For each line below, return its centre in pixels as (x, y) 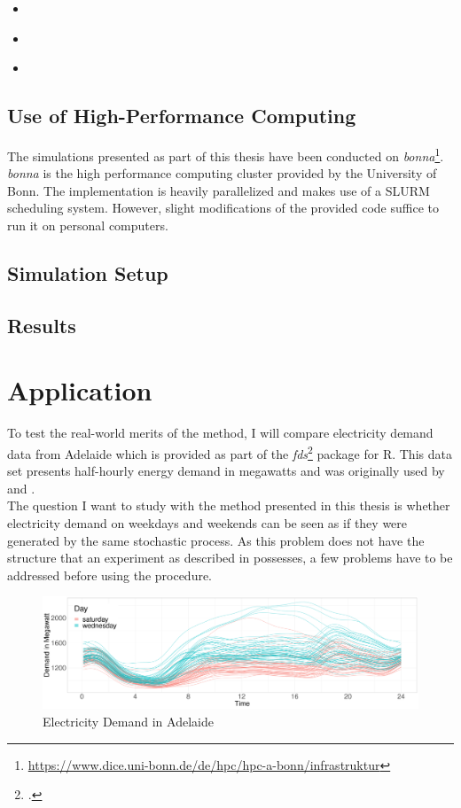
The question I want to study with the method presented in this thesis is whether (229, 505)
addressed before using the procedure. (110, 575)
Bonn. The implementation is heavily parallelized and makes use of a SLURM (219, 190)
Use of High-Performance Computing (182, 116)
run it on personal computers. (88, 225)
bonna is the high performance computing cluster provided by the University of (222, 173)
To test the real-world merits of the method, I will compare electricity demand (220, 433)
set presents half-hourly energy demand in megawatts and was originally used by (226, 471)
